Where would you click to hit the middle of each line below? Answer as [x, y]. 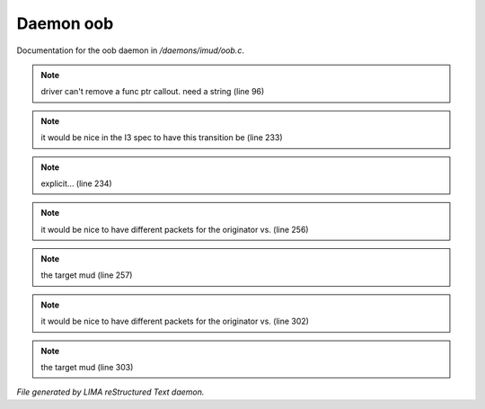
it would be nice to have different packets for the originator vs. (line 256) [175, 229]
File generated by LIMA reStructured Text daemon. [110, 392]
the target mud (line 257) [87, 275]
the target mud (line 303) [87, 368]
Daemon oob [65, 23]
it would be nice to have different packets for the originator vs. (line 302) [175, 321]
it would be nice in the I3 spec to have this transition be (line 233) [162, 138]
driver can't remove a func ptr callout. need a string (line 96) [153, 92]
